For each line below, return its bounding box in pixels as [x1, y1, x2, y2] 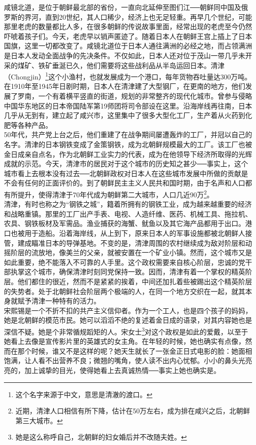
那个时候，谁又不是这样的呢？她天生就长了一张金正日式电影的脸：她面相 [17, 345, 252, 356]
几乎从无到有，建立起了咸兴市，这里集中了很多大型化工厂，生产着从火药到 [4, 110, 245, 120]
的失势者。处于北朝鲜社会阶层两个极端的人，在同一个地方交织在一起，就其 [4, 286, 245, 296]
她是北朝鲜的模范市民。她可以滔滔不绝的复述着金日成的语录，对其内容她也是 [4, 315, 252, 325]
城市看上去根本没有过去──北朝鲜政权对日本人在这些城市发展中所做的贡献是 [4, 168, 248, 178]
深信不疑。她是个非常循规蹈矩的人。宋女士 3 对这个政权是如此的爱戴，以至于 [4, 325, 248, 336]
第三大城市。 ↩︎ [15, 415, 63, 425]
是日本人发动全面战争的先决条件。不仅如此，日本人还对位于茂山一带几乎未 [4, 50, 245, 60]
